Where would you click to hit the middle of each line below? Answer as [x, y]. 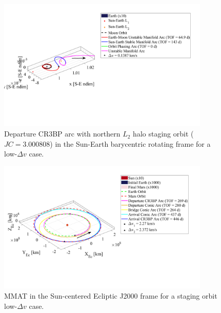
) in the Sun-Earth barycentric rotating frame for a [130, 143]
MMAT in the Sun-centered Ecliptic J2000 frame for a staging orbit [111, 295]
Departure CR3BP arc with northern [62, 134]
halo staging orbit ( [163, 134]
